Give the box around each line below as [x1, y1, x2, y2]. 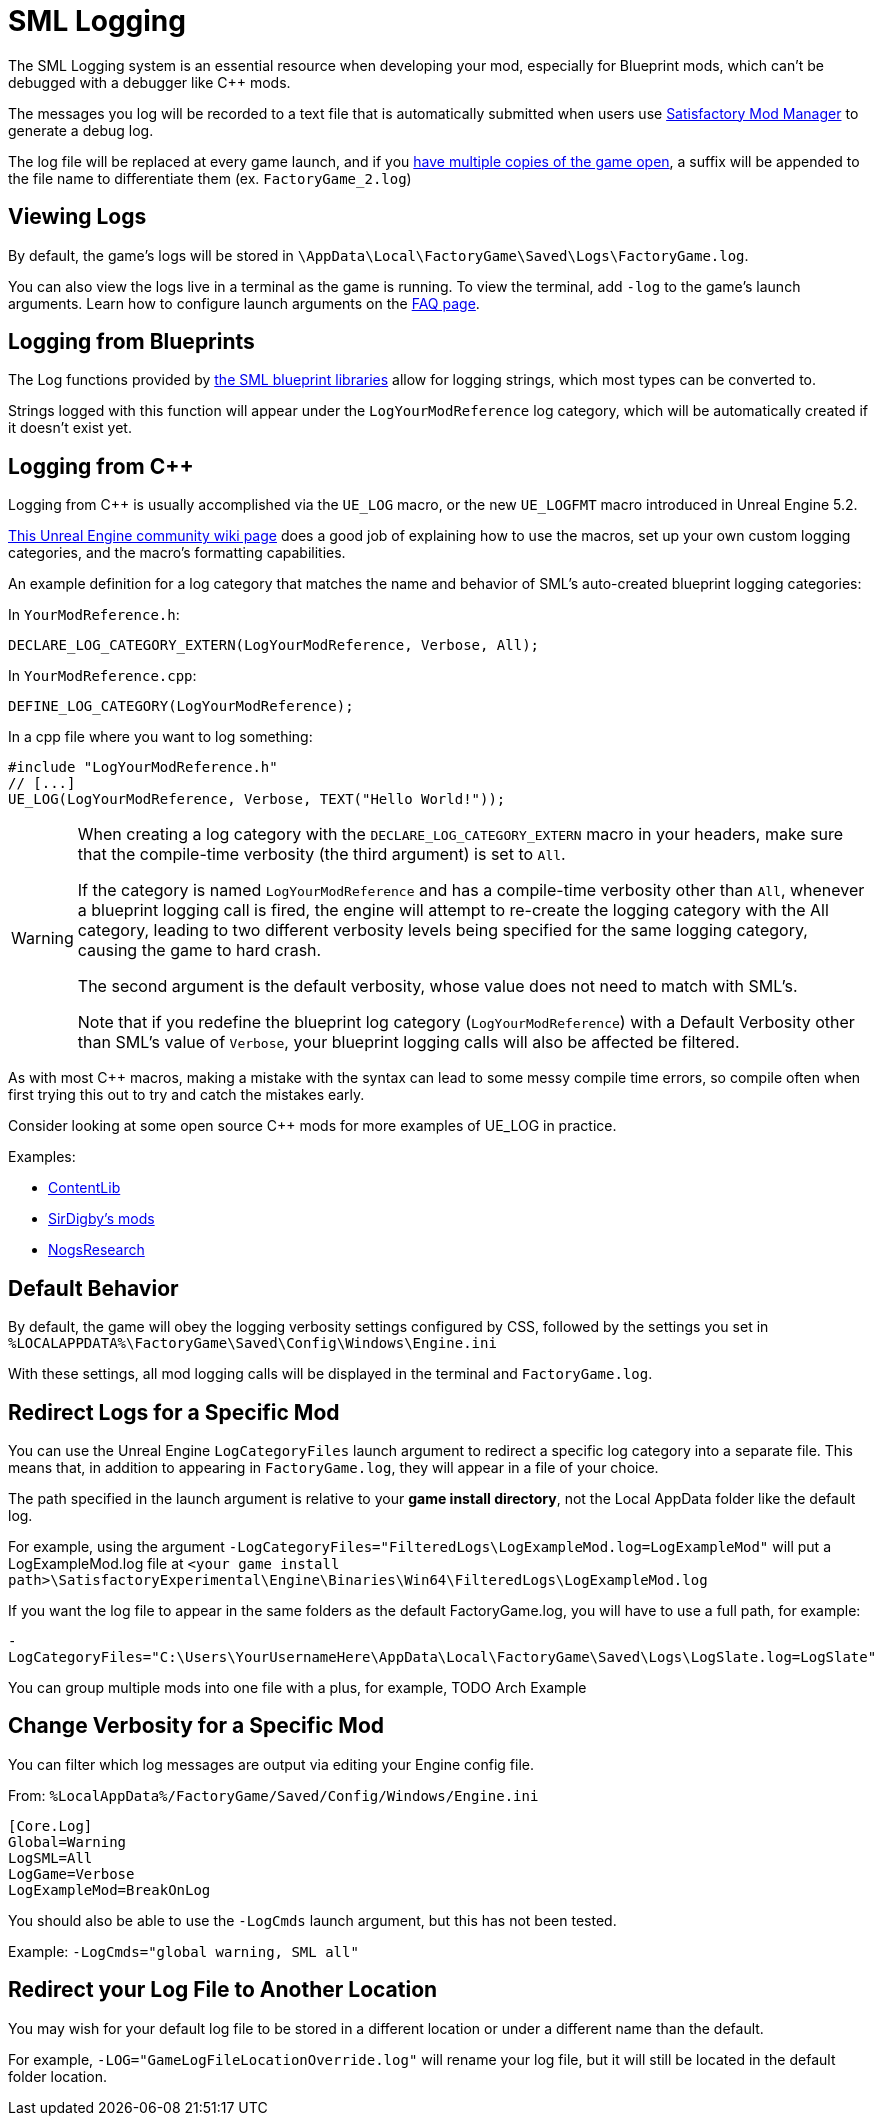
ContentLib [48, 1179, 121, 1197]
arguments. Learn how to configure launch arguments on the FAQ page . [8, 294, 480, 312]
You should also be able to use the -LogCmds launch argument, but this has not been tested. [8, 1911, 617, 1929]
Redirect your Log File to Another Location [8, 1977, 438, 2003]
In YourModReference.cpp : [8, 667, 197, 685]
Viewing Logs [8, 204, 147, 230]
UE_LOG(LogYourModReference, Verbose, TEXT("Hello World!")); [8, 791, 506, 808]
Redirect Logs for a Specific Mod [8, 1399, 340, 1425]
